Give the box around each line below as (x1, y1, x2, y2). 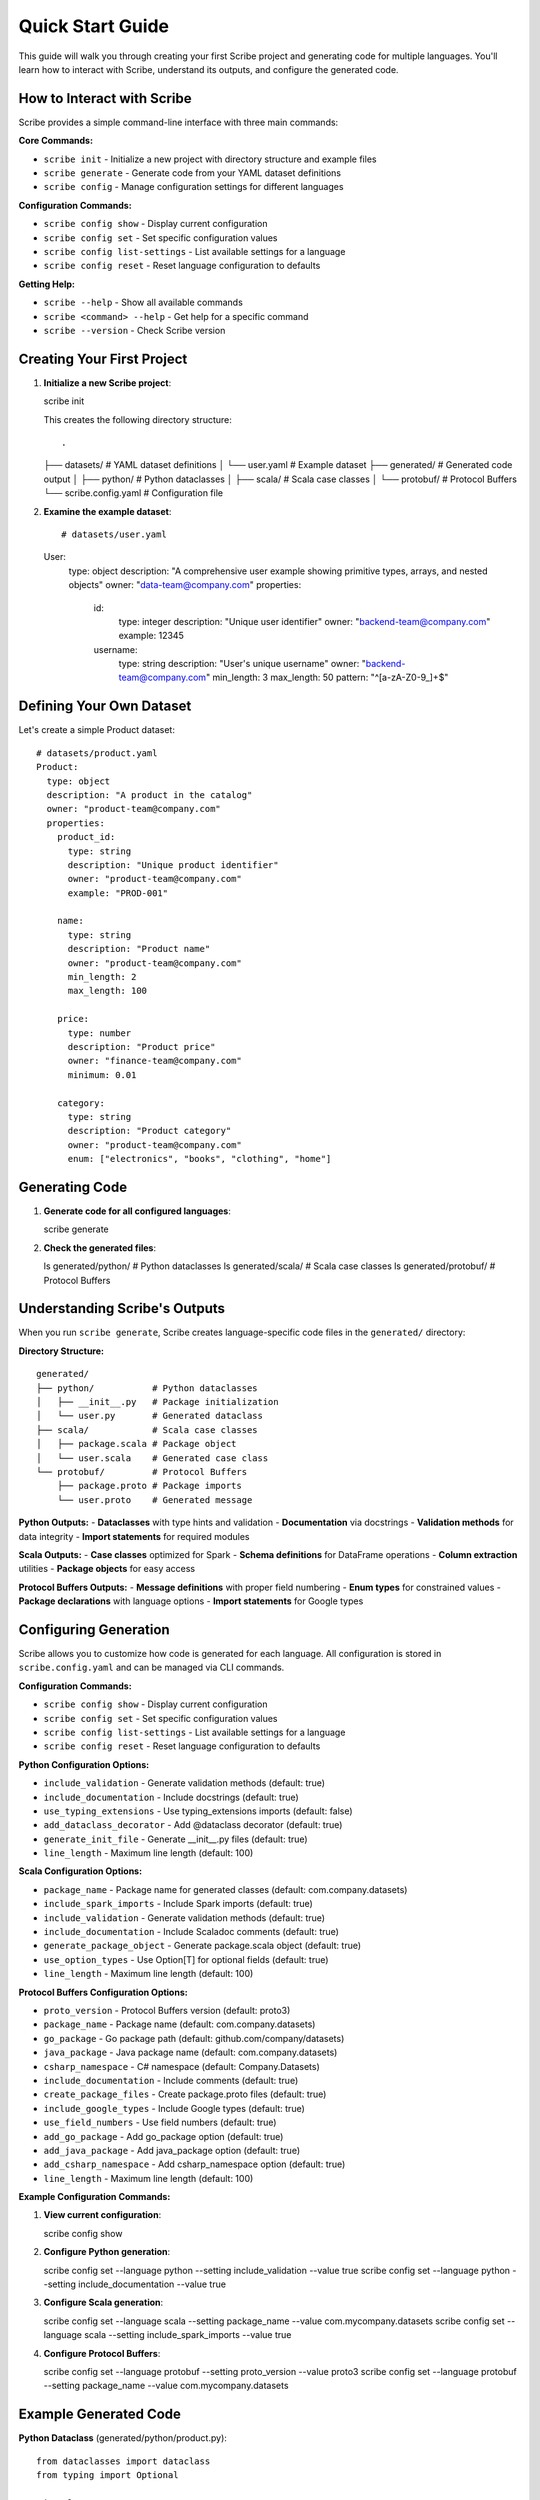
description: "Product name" (67, 943, 211, 955)
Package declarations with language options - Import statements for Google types (18, 1595, 364, 1607)
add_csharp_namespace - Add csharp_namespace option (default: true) (43, 2158, 346, 2170)
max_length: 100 (67, 985, 148, 997)
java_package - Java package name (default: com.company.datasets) (43, 2046, 338, 2059)
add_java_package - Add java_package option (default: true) (43, 2144, 300, 2156)
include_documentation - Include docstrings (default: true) (43, 1791, 299, 1803)
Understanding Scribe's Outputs (18, 1300, 225, 1317)
